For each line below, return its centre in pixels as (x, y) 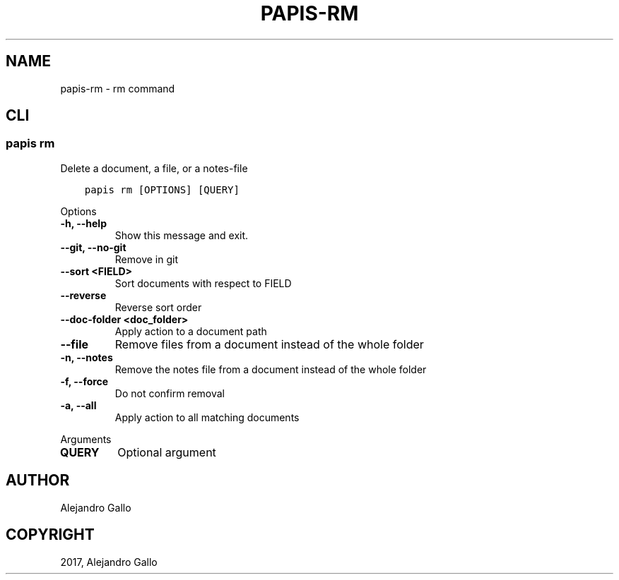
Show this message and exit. (182, 235)
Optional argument (167, 452)
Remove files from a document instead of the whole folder (269, 344)
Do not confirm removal (170, 393)
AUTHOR (38, 481)
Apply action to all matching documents (207, 417)
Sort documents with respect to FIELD (203, 283)
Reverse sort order (158, 307)
